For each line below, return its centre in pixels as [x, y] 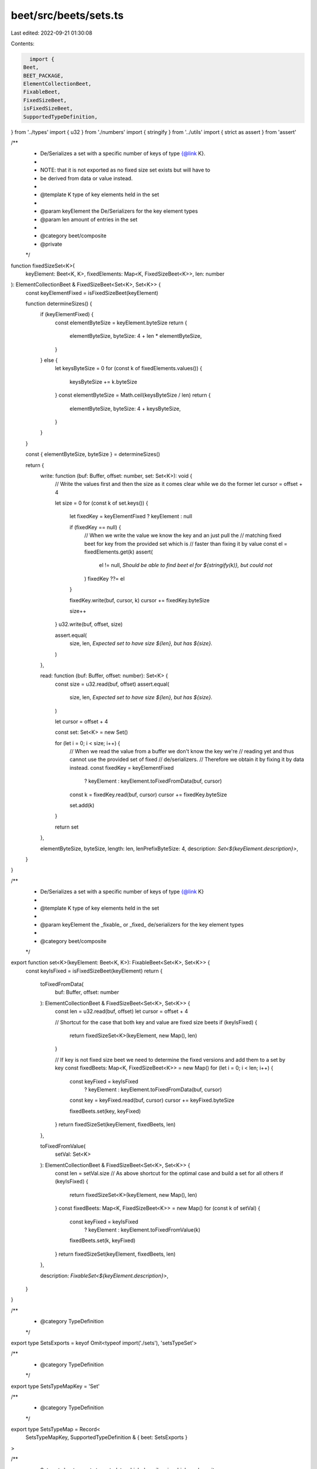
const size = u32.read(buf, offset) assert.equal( [112, 684]
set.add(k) [82, 806]
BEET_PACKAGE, [43, 76]
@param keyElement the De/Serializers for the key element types [119, 211]
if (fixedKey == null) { [95, 527]
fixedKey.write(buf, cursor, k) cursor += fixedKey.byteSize [139, 600]
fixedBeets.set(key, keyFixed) [105, 1111]
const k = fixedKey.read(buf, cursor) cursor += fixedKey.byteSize [148, 794]
